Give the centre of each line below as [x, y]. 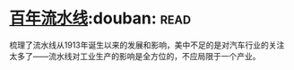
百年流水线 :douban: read [100, 18]
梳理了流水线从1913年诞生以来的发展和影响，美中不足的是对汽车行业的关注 [147, 45]
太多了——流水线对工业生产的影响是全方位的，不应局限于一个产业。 [135, 56]
